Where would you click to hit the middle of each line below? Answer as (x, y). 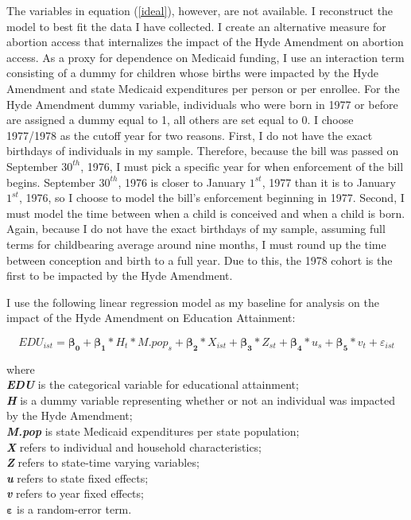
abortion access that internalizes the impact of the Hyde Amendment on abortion (205, 42)
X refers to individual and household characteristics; (134, 446)
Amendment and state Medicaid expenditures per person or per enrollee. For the (203, 88)
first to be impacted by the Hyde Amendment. (120, 276)
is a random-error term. (74, 509)
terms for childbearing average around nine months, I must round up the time (196, 244)
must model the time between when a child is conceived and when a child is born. (206, 213)
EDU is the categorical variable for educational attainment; (153, 384)
